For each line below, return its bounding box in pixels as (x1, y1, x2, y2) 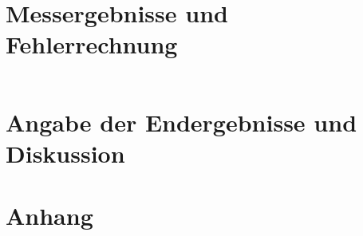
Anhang (6, 199, 93, 232)
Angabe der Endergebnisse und (6, 105, 357, 138)
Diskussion (6, 136, 125, 169)
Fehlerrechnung (6, 28, 178, 61)
